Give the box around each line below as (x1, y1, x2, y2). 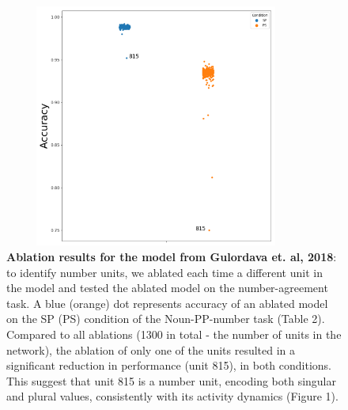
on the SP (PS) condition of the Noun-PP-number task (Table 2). (6, 310, 325, 327)
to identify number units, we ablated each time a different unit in (6, 264, 323, 280)
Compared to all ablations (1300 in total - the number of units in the (6, 325, 342, 342)
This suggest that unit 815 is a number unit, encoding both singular (6, 372, 337, 389)
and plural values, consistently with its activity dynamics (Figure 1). (6, 388, 339, 404)
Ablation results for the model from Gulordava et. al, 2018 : (6, 248, 337, 264)
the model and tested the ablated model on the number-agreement (6, 279, 328, 296)
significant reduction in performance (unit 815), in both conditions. (6, 357, 332, 374)
